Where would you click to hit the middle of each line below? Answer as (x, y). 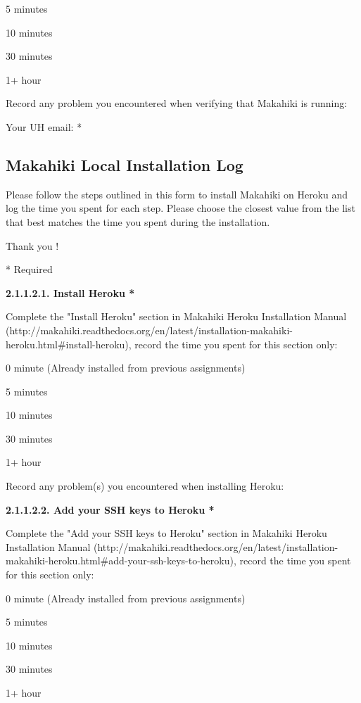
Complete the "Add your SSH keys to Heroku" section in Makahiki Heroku (166, 533)
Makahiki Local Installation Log (125, 164)
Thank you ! (32, 245)
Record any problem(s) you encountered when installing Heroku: (145, 486)
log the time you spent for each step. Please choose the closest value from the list (180, 208)
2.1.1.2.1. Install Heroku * (70, 292)
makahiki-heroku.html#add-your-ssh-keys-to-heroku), (121, 560)
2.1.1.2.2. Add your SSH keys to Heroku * (110, 509)
